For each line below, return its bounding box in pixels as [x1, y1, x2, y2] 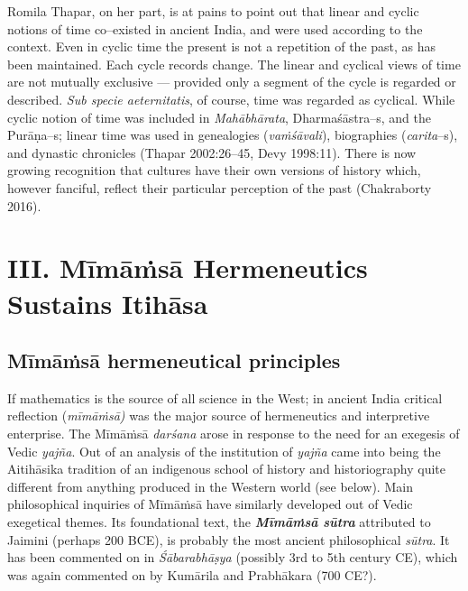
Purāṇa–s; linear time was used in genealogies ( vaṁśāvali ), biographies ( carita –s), [7, 125, 458, 144]
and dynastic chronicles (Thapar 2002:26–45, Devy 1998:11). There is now [7, 143, 417, 162]
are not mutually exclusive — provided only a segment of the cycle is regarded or [7, 72, 456, 91]
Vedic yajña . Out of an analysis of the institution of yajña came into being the [7, 441, 441, 460]
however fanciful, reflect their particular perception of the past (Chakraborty [7, 178, 432, 197]
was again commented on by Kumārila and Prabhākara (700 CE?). [7, 565, 377, 584]
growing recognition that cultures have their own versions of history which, [7, 161, 421, 180]
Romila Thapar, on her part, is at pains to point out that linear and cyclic [7, 2, 419, 20]
